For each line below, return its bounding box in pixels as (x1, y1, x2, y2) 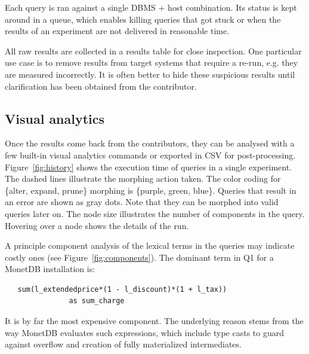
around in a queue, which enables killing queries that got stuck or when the (5, 13, 281, 25)
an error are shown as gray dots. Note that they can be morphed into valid (5, 196, 279, 208)
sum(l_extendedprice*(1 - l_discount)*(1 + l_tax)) (17, 285, 227, 294)
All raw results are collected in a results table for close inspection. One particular (5, 44, 302, 57)
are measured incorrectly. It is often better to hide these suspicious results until (5, 68, 295, 80)
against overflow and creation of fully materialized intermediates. (5, 338, 242, 350)
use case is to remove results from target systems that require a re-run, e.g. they (5, 56, 298, 69)
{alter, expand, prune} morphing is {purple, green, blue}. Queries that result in (5, 184, 296, 196)
